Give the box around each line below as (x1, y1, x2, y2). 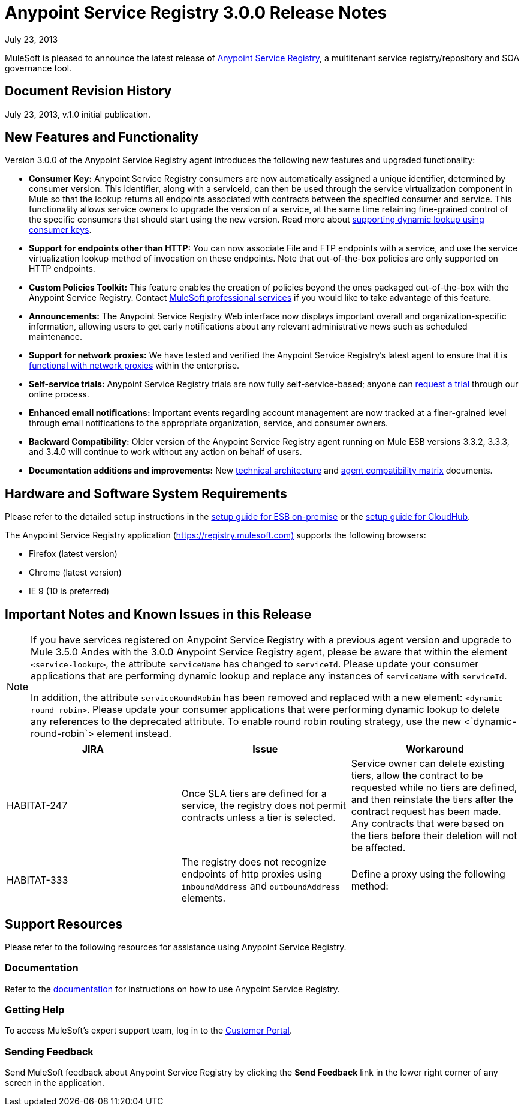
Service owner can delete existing (351, 757, 505, 770)
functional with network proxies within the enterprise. (29, 360, 240, 371)
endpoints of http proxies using (181, 868, 322, 881)
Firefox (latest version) (29, 549, 118, 559)
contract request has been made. (351, 805, 501, 818)
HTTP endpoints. (29, 263, 95, 274)
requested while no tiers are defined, (351, 781, 517, 794)
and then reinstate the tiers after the (351, 793, 513, 806)
